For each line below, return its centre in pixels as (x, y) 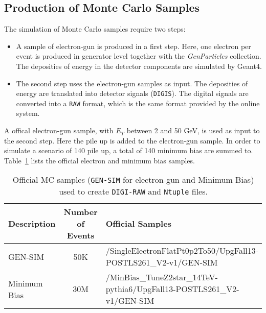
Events (81, 235)
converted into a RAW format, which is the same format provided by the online (138, 103)
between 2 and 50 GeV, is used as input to (193, 130)
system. (28, 113)
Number (81, 212)
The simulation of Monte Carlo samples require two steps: (95, 29)
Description (32, 224)
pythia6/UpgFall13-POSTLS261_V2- (172, 289)
